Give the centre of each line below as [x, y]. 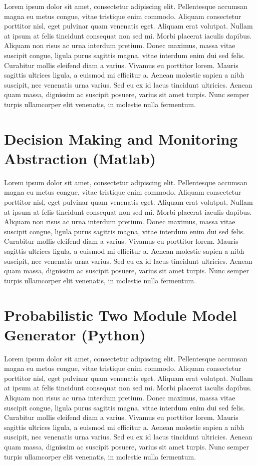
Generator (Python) [75, 334]
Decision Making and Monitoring [121, 138]
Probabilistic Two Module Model [120, 315]
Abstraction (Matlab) [80, 158]
